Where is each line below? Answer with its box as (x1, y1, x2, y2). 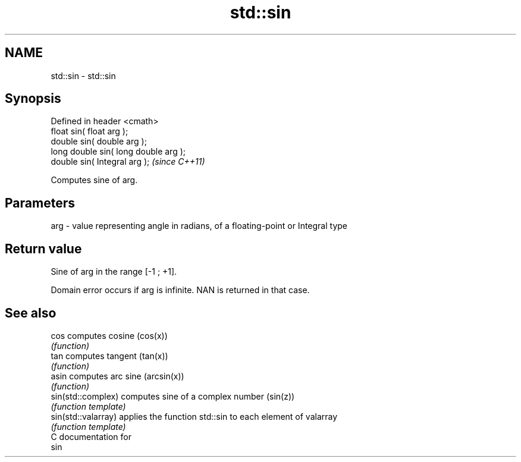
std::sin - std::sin (51, 70, 116, 81)
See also (5, 305, 57, 320)
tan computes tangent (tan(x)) (51, 350, 168, 361)
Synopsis (5, 91, 61, 106)
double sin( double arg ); (51, 136, 147, 147)
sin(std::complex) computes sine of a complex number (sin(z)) (51, 391, 295, 401)
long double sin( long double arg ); (51, 146, 186, 157)
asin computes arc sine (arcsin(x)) (51, 370, 184, 381)
